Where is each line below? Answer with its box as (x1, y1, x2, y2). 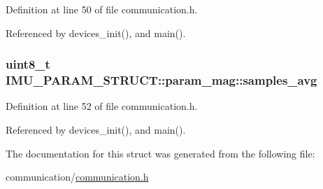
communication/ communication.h (6, 169, 149, 184)
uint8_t (6, 55, 50, 73)
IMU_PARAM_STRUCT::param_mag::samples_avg (6, 71, 317, 89)
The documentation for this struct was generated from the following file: (6, 146, 315, 160)
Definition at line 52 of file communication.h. (6, 99, 198, 113)
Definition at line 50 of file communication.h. (6, 2, 198, 16)
